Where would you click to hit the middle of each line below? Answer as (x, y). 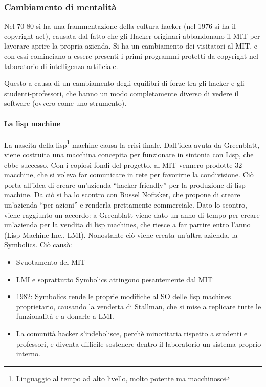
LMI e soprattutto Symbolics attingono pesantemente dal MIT (114, 279)
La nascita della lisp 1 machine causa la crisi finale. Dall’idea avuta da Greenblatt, (132, 144)
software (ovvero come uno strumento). (65, 103)
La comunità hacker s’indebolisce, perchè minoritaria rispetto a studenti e (132, 333)
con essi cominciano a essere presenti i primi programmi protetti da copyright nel (131, 56)
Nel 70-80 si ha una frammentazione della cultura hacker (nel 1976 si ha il (120, 26)
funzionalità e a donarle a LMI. (65, 316)
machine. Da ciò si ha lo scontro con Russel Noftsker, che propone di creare (122, 195)
